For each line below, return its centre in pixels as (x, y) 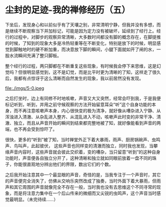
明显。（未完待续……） (36, 199)
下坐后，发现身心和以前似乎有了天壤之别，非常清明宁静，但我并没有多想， (81, 25)
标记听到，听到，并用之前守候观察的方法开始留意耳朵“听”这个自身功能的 (79, 104)
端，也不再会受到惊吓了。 (31, 129)
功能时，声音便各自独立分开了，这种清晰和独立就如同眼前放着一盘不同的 (79, 158)
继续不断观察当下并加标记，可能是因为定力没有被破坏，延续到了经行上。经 (85, 31)
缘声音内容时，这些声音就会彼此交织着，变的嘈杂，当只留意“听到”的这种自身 (83, 152)
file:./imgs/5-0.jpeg (25, 88)
